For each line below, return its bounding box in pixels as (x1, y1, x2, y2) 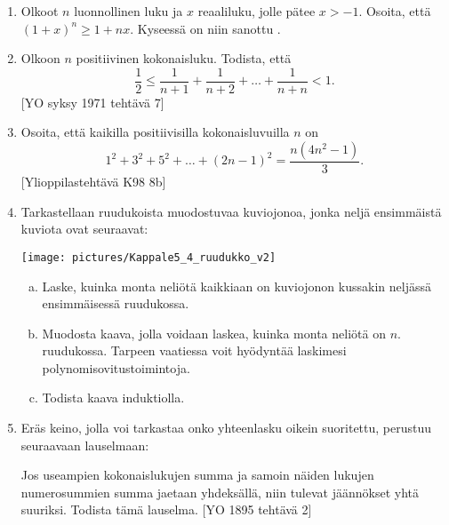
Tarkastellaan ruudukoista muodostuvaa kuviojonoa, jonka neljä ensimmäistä (20, 202, 442, 220)
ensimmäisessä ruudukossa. (42, 294, 189, 313)
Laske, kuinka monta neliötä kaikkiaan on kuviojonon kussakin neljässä (42, 276, 431, 295)
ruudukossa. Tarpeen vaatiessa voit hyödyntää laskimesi (42, 341, 347, 360)
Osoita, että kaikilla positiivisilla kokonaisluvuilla (20, 123, 290, 141)
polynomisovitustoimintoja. (42, 358, 190, 377)
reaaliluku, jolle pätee (197, 2, 316, 20)
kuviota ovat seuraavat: (20, 219, 148, 238)
